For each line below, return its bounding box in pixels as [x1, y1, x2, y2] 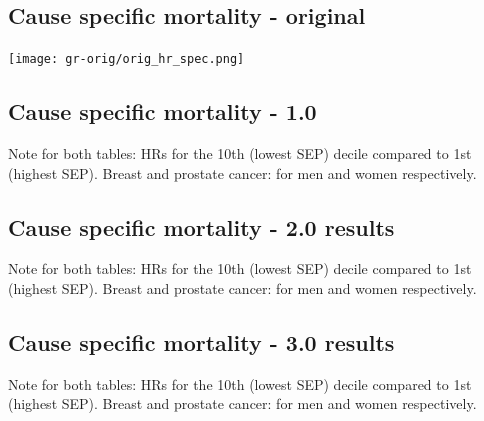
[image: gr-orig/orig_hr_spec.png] [8, 52, 245, 67]
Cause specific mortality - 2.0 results [8, 211, 395, 242]
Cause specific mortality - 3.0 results [8, 327, 395, 358]
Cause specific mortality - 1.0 [8, 96, 317, 127]
